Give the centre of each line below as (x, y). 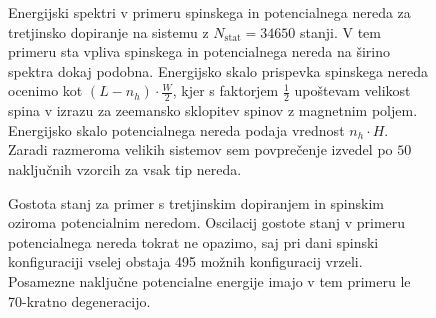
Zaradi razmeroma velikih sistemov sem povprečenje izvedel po (200, 149)
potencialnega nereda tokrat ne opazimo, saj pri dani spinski (193, 241)
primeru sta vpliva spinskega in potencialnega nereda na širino (199, 51)
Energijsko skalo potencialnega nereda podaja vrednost (176, 129)
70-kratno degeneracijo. (79, 300)
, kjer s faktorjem (225, 90)
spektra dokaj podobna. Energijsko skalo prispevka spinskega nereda (218, 70)
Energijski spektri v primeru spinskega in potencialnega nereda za (209, 12)
